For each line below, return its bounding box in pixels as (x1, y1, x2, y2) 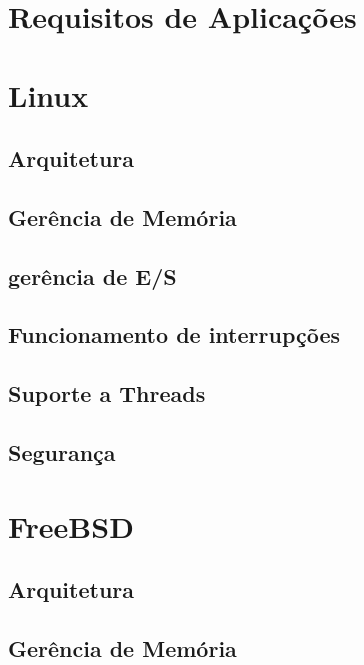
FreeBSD (8, 505, 134, 546)
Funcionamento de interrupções (8, 319, 341, 350)
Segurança (8, 437, 116, 468)
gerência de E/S (8, 260, 177, 291)
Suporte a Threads (8, 378, 206, 409)
